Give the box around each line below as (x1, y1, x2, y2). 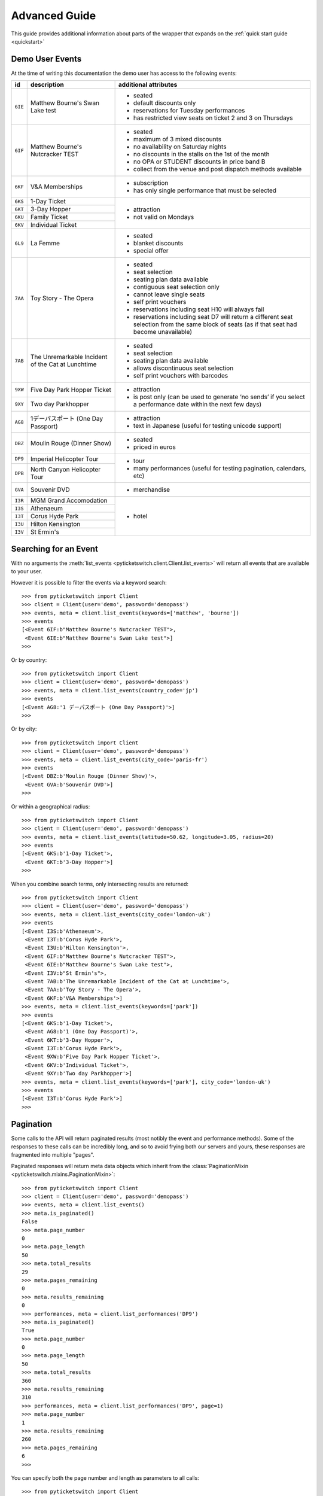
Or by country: (11, 656, 47, 664)
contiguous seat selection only (133, 283, 220, 291)
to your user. (11, 568, 42, 575)
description (30, 81, 64, 89)
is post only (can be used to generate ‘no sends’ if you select (133, 393, 305, 401)
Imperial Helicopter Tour (30, 455, 99, 463)
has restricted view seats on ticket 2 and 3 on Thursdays (133, 114, 293, 122)
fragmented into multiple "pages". (11, 1151, 95, 1159)
